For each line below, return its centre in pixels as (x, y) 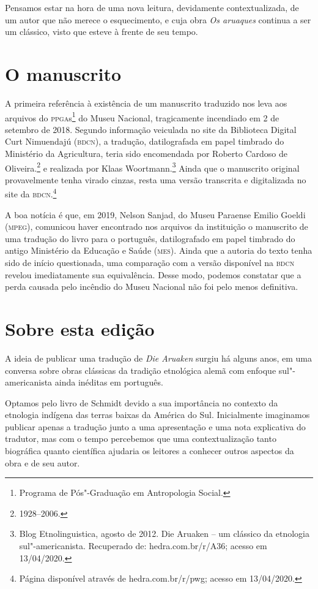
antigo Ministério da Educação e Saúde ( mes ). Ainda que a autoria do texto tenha (159, 250)
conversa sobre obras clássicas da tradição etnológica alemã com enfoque (141, 370)
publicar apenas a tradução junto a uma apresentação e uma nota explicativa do (155, 426)
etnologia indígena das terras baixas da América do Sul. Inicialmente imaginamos (157, 415)
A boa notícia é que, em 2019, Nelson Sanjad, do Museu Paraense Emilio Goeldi (155, 214)
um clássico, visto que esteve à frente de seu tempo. (102, 32)
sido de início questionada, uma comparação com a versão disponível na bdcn (150, 262)
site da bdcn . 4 (31, 193)
